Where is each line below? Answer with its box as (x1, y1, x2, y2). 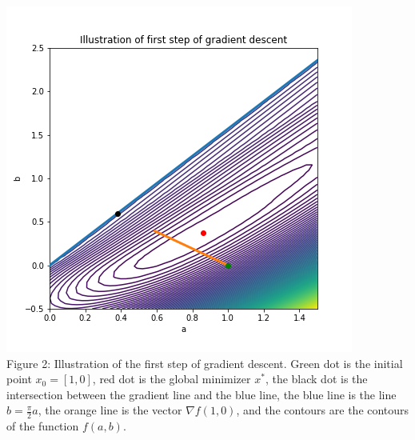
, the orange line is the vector (38, 402, 182, 418)
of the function (6, 418, 79, 434)
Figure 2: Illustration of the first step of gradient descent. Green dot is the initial (6, 354, 403, 371)
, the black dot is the (265, 370, 368, 387)
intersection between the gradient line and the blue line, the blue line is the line (6, 386, 397, 402)
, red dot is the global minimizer (92, 370, 251, 387)
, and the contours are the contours (236, 402, 409, 418)
